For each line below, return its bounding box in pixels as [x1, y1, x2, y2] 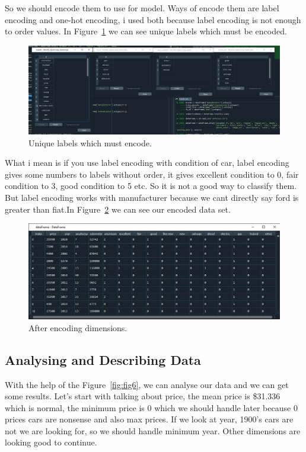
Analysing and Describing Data [5, 350, 201, 368]
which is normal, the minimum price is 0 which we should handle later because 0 [5, 401, 298, 413]
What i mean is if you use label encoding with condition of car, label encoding [5, 156, 289, 169]
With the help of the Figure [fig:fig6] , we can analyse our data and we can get [5, 378, 289, 390]
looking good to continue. [5, 436, 97, 448]
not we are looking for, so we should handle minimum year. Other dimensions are [5, 424, 301, 437]
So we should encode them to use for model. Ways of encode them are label [5, 2, 279, 14]
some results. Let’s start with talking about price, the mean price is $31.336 [5, 390, 280, 402]
